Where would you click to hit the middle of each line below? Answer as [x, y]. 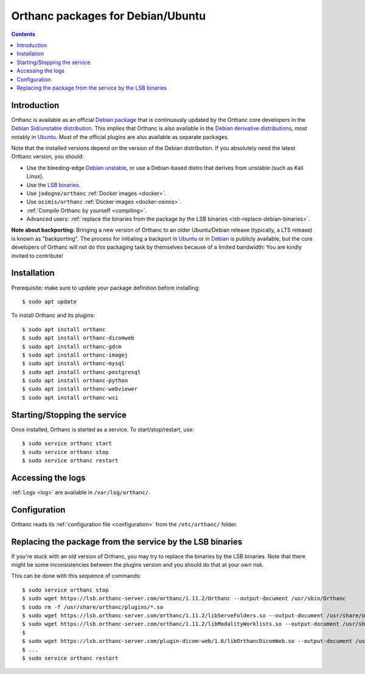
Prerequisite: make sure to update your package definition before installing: [106, 288]
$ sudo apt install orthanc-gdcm [72, 346]
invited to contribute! [37, 255]
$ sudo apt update [50, 301]
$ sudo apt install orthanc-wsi [70, 397]
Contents [23, 34]
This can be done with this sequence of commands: [76, 576]
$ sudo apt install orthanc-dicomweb [78, 338]
